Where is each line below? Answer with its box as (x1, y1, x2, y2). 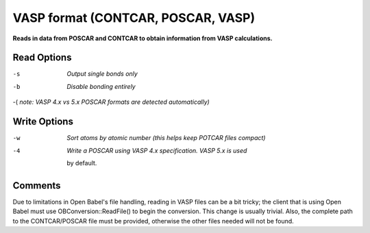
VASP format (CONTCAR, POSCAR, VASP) (12, 10, 256, 25)
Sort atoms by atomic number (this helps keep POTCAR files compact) (66, 134, 266, 142)
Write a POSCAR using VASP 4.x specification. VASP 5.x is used (66, 146, 247, 154)
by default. (66, 159, 97, 167)
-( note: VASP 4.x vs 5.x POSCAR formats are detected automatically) (12, 98, 210, 106)
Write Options (12, 116, 73, 128)
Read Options (12, 52, 72, 64)
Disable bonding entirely (66, 82, 136, 90)
